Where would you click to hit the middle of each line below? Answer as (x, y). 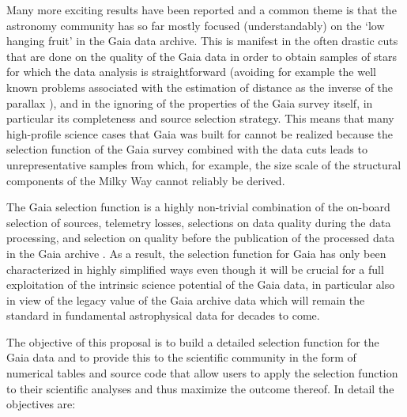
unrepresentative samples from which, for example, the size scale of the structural (204, 164)
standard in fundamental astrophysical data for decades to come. (163, 315)
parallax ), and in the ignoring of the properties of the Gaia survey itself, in (190, 102)
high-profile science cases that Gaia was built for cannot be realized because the (200, 133)
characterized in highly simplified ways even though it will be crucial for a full (195, 269)
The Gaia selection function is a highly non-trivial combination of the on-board (198, 207)
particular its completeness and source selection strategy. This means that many (200, 118)
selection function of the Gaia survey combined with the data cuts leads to (187, 149)
